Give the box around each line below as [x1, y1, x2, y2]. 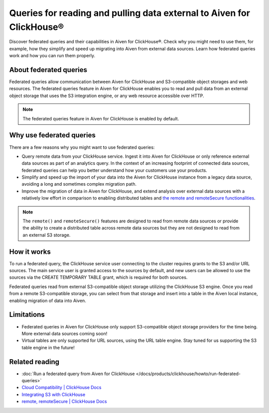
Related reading [9, 357, 60, 366]
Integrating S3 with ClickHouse [21, 391, 86, 398]
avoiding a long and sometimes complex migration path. [21, 181, 137, 187]
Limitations [9, 310, 45, 319]
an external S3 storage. [22, 232, 71, 238]
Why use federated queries [9, 131, 96, 139]
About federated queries [9, 65, 87, 74]
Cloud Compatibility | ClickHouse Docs [21, 385, 102, 391]
